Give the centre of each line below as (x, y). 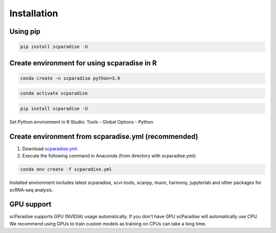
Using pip (25, 31)
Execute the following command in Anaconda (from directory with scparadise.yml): (109, 156)
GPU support (30, 204)
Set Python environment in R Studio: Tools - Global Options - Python (81, 122)
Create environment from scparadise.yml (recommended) (104, 136)
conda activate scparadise (54, 94)
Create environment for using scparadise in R (83, 63)
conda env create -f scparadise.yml (66, 169)
